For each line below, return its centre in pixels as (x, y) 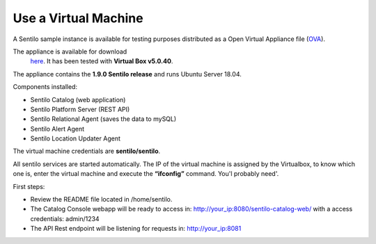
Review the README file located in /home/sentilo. (101, 200)
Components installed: (45, 87)
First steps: (29, 186)
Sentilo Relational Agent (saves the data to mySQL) (103, 119)
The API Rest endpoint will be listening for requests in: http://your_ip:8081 (136, 229)
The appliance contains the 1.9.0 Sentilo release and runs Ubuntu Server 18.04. (127, 74)
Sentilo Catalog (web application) (78, 99)
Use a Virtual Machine (78, 18)
